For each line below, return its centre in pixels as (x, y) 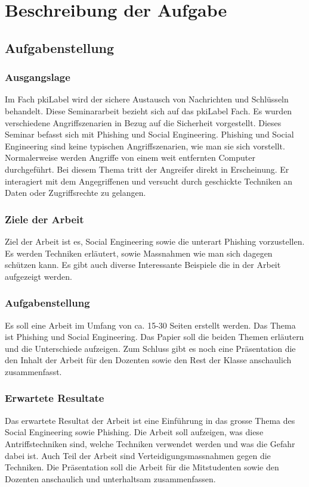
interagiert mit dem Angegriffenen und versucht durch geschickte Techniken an (149, 181)
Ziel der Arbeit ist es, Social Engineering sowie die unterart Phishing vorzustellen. (155, 241)
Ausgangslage (38, 77)
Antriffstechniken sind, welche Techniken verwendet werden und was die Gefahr (150, 443)
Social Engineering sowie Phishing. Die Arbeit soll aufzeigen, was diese (134, 432)
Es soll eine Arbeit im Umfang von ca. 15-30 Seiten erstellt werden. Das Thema (150, 325)
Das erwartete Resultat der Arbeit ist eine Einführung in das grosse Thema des (150, 420)
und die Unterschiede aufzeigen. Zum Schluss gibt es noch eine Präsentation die (150, 348)
